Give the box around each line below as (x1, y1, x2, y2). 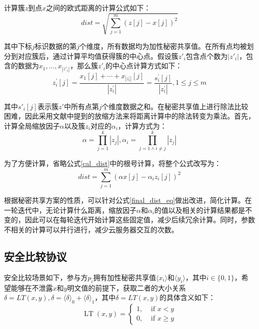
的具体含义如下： (159, 292, 216, 303)
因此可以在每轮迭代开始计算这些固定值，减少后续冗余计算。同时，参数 (24, 214, 255, 225)
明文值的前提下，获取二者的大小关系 (67, 282, 186, 293)
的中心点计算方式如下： (105, 60, 182, 71)
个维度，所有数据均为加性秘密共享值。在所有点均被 (79, 41, 247, 51)
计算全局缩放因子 (4, 120, 60, 131)
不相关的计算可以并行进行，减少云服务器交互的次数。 (4, 224, 178, 234)
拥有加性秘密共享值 (93, 272, 156, 282)
